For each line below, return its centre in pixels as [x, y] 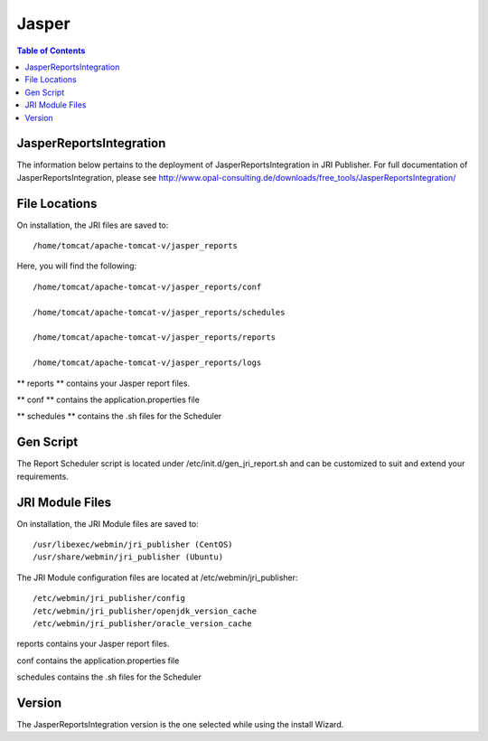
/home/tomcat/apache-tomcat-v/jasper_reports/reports [154, 338]
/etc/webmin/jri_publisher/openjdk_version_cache [145, 611]
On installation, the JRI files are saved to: [93, 225]
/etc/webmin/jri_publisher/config [109, 598]
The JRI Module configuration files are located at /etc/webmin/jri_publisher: [157, 577]
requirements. [43, 476]
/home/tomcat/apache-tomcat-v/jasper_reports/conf [147, 286]
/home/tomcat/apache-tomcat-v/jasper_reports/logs [147, 363]
